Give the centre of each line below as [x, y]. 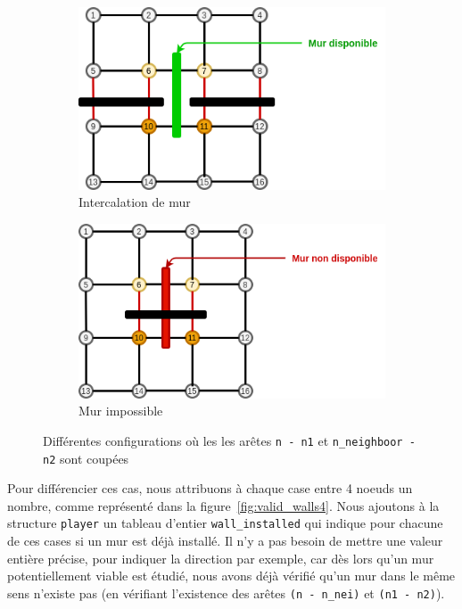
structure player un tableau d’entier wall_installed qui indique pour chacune [225, 523]
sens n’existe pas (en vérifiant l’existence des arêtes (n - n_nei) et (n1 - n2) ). [226, 593]
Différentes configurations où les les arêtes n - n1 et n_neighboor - [229, 440]
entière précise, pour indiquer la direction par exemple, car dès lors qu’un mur [221, 558]
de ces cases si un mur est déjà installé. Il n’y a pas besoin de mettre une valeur [225, 541]
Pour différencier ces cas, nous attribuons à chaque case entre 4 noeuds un [210, 488]
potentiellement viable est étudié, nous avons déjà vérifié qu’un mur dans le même [231, 576]
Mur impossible [121, 411]
